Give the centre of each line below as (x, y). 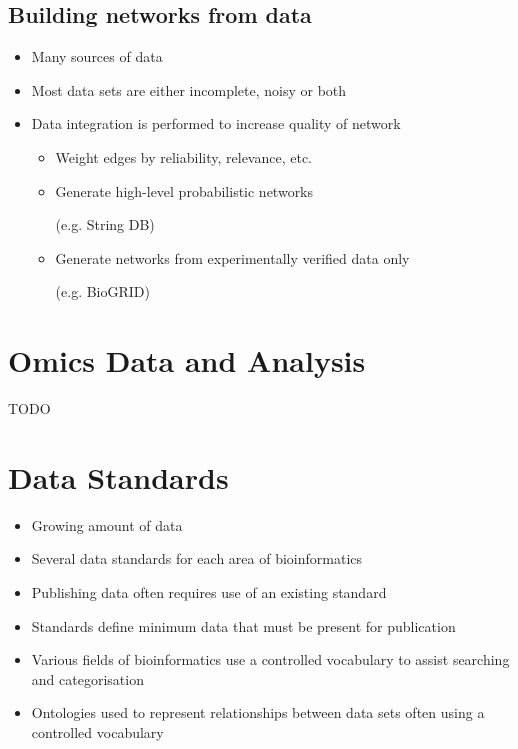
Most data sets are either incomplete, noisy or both (189, 89)
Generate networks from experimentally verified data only (232, 257)
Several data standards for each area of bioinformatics (197, 558)
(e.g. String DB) (105, 224)
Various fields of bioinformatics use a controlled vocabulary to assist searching (270, 659)
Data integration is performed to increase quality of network (216, 123)
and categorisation (87, 678)
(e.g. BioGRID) (102, 291)
